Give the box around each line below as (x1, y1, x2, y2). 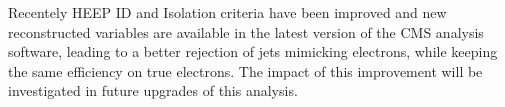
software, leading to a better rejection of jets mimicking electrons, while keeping (8, 41, 498, 62)
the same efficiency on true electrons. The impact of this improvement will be (8, 60, 483, 81)
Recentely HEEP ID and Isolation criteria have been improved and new (8, 2, 447, 22)
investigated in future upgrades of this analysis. (8, 80, 298, 101)
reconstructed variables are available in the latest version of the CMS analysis (8, 21, 484, 42)
